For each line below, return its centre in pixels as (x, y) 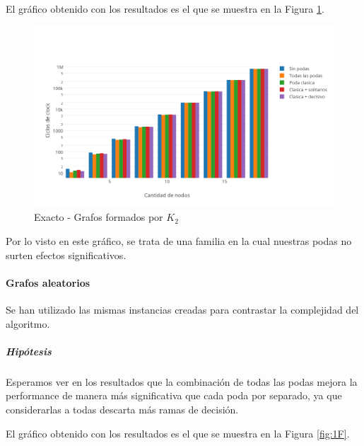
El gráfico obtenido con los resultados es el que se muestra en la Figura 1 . (165, 8)
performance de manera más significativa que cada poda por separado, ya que (174, 395)
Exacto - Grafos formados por (99, 217)
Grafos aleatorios (48, 282)
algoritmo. (28, 323)
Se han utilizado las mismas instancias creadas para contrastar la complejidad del (182, 310)
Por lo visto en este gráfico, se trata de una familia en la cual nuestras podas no (179, 241)
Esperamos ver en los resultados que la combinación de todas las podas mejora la (182, 381)
